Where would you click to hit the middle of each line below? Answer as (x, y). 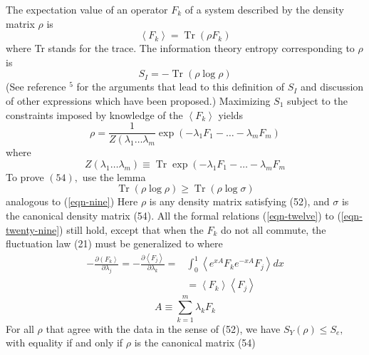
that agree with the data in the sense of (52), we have (163, 328)
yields (231, 114)
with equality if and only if (64, 343)
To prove (25, 176)
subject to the (317, 100)
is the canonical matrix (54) (195, 343)
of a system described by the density (264, 9)
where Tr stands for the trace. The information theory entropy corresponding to (180, 48)
